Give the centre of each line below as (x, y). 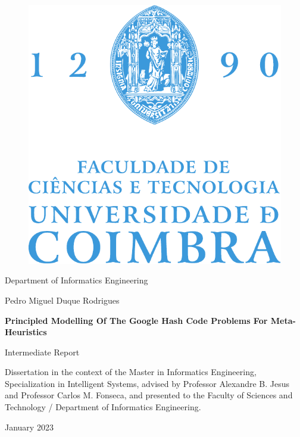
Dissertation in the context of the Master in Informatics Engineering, (131, 372)
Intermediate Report (42, 352)
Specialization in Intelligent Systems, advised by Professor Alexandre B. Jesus (147, 383)
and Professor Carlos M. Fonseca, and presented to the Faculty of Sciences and (149, 395)
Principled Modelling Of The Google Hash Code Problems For (136, 320)
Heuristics (26, 332)
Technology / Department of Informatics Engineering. (103, 407)
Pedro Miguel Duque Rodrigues (62, 300)
